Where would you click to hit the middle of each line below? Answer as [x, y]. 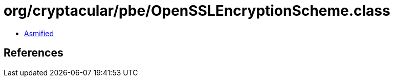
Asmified [39, 33]
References [34, 53]
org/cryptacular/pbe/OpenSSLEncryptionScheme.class [197, 11]
